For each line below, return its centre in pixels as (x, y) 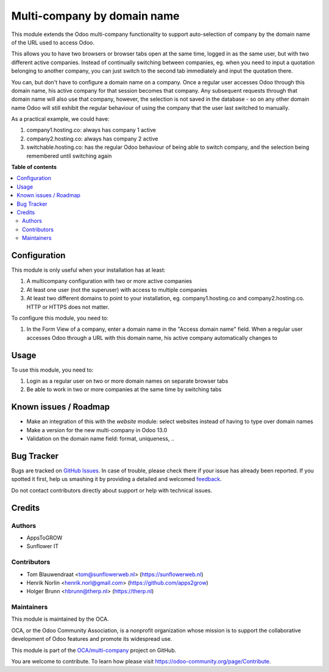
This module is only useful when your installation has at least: (88, 270)
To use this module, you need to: (52, 370)
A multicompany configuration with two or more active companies (109, 281)
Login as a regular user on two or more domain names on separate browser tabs (127, 381)
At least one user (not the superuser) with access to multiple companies (117, 289)
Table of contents (34, 167)
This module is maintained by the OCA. (60, 619)
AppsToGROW (44, 538)
